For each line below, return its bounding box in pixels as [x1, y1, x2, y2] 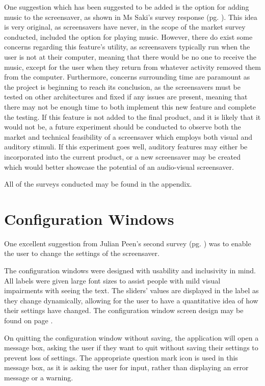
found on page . [4, 315, 53, 325]
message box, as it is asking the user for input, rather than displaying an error [4, 362, 249, 373]
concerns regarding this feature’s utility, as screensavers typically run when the [4, 41, 250, 52]
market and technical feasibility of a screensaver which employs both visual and [4, 131, 252, 142]
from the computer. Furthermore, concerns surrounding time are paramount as [4, 71, 250, 82]
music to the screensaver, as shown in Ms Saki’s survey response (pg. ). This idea [4, 11, 257, 22]
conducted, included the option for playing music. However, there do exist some [4, 31, 253, 42]
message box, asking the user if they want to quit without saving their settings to [4, 342, 258, 353]
